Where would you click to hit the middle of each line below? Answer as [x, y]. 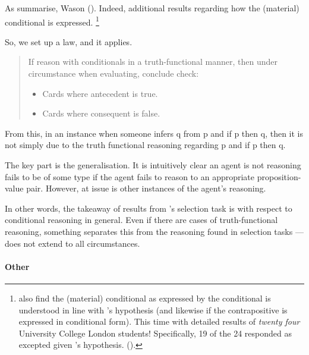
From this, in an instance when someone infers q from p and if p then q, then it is [154, 133]
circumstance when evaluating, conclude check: [113, 73]
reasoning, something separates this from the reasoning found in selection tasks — [154, 231]
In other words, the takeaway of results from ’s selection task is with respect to [149, 208]
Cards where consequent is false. [101, 113]
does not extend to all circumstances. [72, 243]
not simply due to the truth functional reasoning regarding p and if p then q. [145, 145]
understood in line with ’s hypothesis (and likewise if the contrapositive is [153, 310]
